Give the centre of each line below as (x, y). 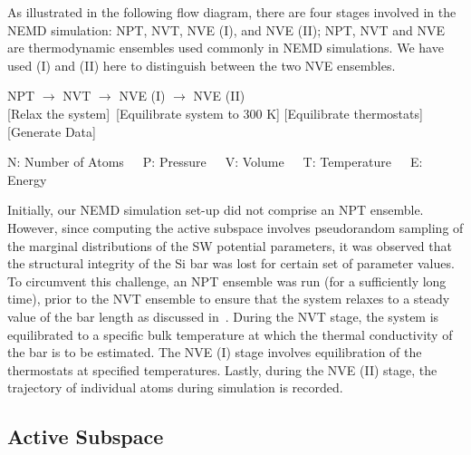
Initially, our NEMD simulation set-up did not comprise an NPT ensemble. (216, 210)
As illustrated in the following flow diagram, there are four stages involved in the (232, 12)
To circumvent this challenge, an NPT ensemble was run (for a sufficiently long (227, 281)
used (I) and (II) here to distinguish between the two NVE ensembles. (202, 65)
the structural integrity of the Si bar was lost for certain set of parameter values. (231, 263)
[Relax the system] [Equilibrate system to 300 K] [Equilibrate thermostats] (215, 113)
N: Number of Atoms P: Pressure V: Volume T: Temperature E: (215, 162)
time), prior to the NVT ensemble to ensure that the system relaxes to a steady (229, 299)
